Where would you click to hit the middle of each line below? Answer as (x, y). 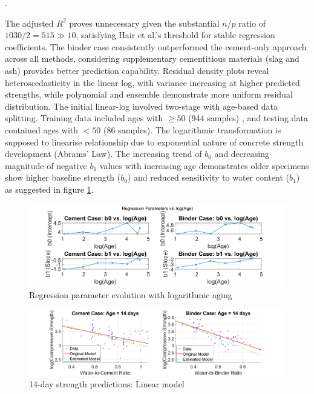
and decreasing (242, 154)
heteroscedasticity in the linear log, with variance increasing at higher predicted (152, 82)
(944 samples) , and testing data (248, 118)
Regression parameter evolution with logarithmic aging (131, 295)
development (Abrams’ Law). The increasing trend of (103, 154)
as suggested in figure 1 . (49, 189)
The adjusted (29, 23)
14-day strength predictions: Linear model (107, 384)
